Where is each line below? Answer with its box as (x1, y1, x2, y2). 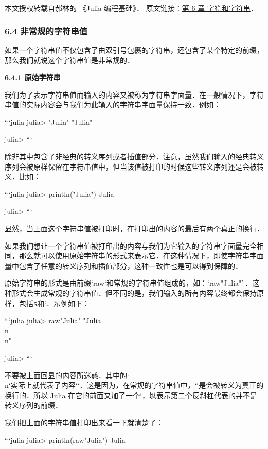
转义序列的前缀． (5, 400, 62, 410)
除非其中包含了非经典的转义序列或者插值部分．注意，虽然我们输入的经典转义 (5, 151, 264, 161)
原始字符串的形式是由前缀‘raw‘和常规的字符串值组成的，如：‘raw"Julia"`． (5, 277, 253, 288)
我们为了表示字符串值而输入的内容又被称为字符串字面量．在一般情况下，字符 (5, 89, 264, 100)
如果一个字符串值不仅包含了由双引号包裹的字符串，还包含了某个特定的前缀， (5, 44, 264, 55)
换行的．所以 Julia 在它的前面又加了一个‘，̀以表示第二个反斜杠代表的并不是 (5, 389, 257, 400)
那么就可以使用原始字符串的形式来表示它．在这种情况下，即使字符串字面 (19, 250, 264, 261)
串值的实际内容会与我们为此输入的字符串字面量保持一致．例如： (5, 99, 221, 110)
